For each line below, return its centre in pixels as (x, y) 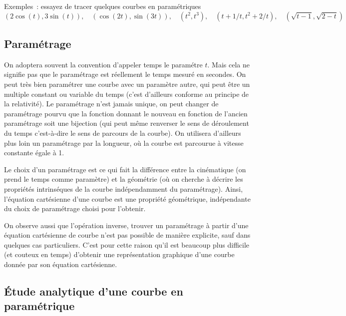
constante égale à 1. (34, 153)
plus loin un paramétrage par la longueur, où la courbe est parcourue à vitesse (124, 143)
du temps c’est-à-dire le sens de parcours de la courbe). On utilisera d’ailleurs (123, 133)
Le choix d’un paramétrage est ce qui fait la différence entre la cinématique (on (125, 169)
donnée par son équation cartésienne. (61, 264)
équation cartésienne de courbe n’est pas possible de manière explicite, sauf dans (127, 235)
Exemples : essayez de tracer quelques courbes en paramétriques (103, 6)
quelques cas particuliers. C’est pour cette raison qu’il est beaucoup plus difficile (127, 244)
